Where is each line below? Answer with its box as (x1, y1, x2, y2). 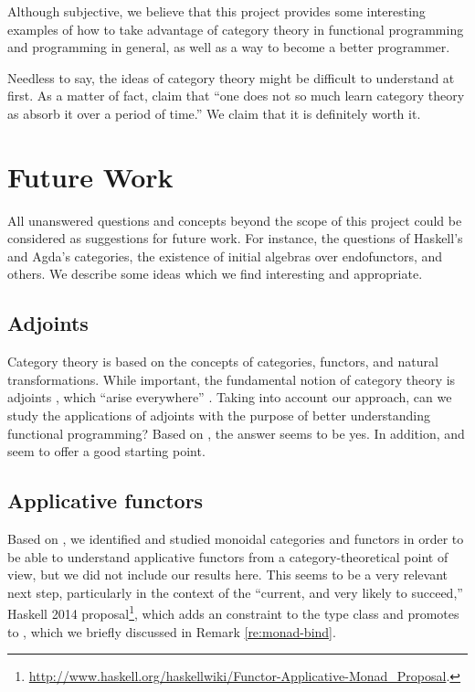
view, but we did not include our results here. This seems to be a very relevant (7, 565, 448, 584)
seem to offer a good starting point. (7, 442, 206, 461)
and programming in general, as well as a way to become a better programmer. (7, 37, 450, 57)
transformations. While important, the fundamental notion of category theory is (7, 369, 456, 389)
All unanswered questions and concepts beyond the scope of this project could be (7, 210, 462, 229)
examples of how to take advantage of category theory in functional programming (7, 19, 464, 38)
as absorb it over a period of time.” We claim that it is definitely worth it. (7, 103, 421, 122)
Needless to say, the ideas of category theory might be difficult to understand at (7, 68, 455, 87)
